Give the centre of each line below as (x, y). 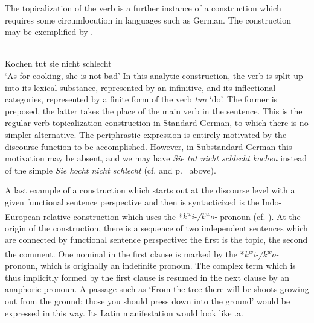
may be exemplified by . (49, 32)
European (23, 216)
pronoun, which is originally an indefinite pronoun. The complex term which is (150, 265)
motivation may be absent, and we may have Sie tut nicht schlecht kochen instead (156, 158)
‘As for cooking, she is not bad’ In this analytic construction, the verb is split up (154, 75)
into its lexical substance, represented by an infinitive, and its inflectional (140, 87)
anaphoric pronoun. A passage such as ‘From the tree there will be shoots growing (157, 289)
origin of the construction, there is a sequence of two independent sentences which (156, 227)
